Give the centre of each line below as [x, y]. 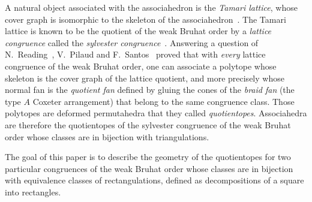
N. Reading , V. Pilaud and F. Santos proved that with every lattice [135, 54]
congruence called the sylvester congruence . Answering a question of [132, 42]
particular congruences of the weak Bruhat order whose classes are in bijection [149, 168]
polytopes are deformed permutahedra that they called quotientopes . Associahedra [156, 113]
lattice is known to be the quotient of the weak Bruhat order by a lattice [138, 31]
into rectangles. [33, 192]
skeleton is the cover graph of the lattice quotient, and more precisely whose [145, 78]
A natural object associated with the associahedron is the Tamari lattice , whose [151, 7]
